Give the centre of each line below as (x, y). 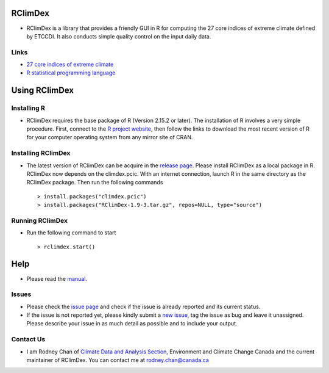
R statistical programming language (71, 73)
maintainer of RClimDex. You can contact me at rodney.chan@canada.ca (118, 360)
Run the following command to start (71, 233)
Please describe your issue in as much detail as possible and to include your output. (132, 324)
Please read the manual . (57, 278)
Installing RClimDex (41, 153)
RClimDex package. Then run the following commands (95, 183)
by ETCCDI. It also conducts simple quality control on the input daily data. (119, 36)
